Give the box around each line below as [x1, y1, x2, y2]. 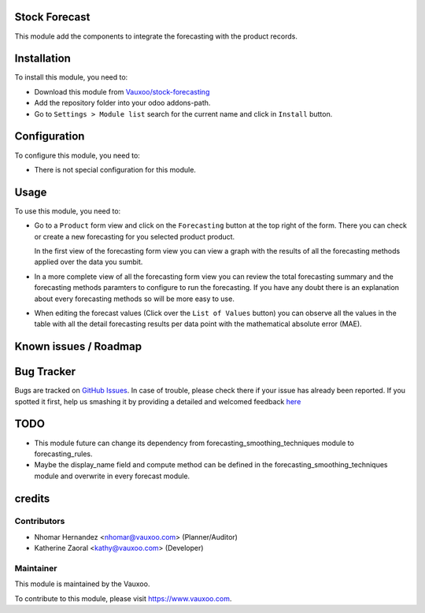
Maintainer [14, 563, 57, 574]
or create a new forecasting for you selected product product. [34, 232, 235, 241]
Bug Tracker [14, 365, 76, 378]
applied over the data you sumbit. [34, 257, 143, 267]
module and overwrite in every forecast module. [34, 471, 190, 481]
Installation [14, 52, 71, 65]
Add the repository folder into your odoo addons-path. [34, 98, 211, 108]
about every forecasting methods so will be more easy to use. [34, 294, 235, 303]
